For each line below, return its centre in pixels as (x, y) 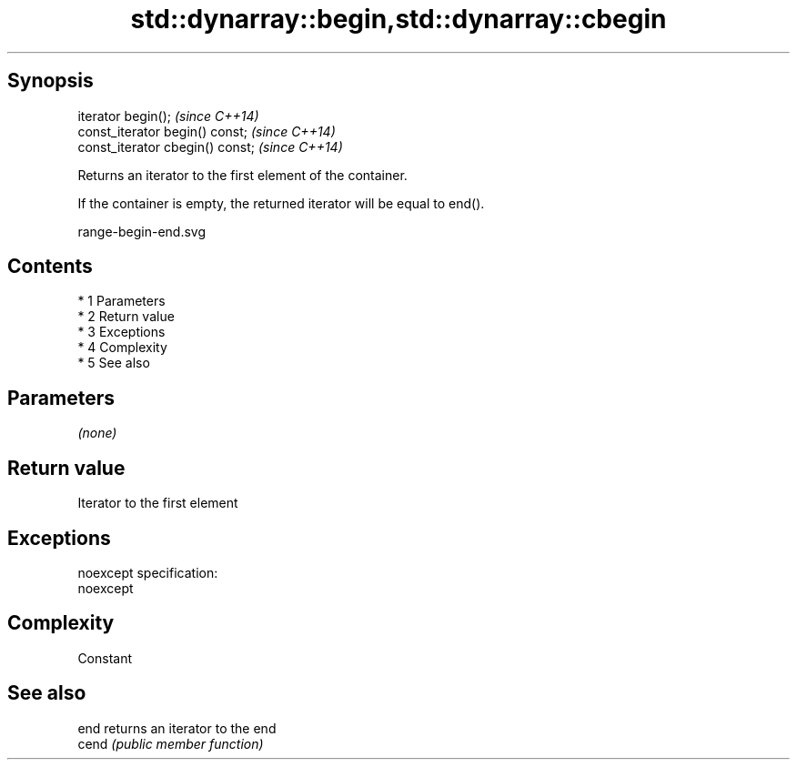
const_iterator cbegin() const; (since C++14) (210, 146)
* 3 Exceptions (121, 332)
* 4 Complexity (122, 348)
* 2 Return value (126, 317)
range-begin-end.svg (142, 231)
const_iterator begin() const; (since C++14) (207, 131)
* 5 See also (114, 363)
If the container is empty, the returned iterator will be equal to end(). (281, 203)
